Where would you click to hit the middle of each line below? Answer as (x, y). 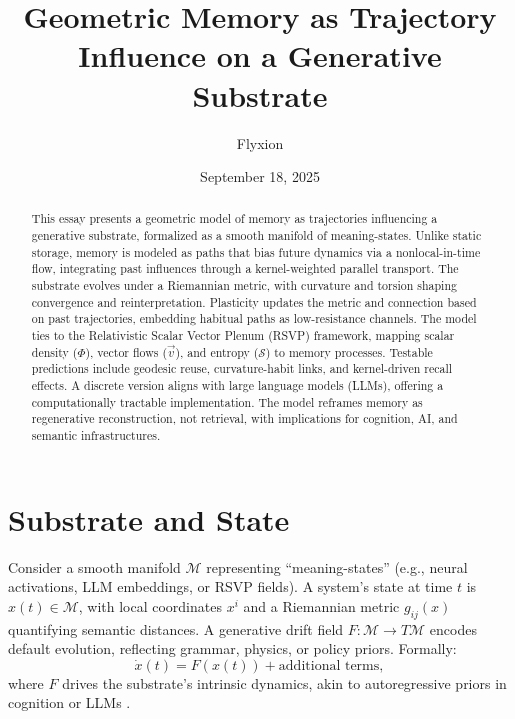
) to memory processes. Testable (349, 351)
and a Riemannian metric (321, 605)
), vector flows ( (126, 351)
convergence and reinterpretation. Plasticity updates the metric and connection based (254, 301)
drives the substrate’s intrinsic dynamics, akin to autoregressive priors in (284, 682)
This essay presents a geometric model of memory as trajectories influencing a (234, 218)
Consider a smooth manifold (94, 566)
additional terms (329, 665)
